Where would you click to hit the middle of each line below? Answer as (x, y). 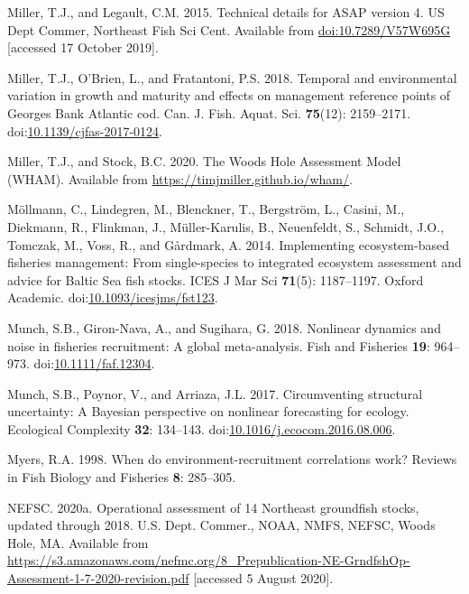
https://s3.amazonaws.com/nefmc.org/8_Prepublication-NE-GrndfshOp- (209, 560)
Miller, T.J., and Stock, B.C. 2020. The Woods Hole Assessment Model (204, 161)
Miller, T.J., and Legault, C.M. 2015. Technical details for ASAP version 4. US (226, 12)
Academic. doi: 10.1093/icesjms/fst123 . (113, 297)
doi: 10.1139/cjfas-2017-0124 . (85, 130)
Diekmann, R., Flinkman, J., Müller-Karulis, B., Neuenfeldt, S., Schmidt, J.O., (226, 226)
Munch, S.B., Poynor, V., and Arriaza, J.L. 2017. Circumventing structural (215, 393)
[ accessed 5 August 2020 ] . (263, 578)
